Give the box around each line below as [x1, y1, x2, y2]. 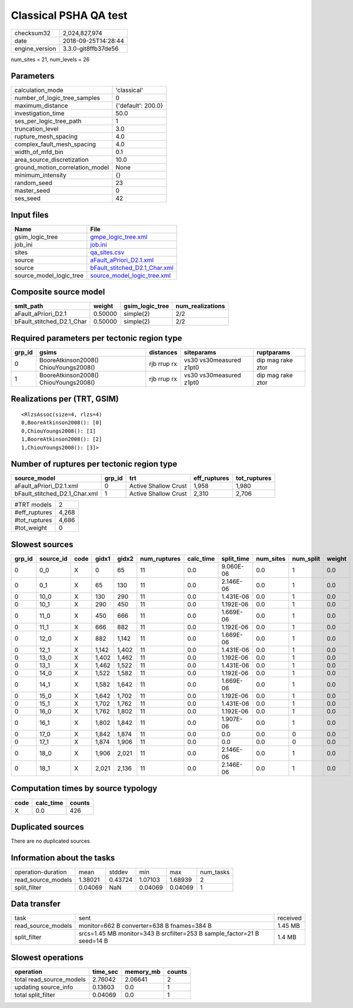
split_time [221, 555, 250, 563]
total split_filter [14, 990, 55, 999]
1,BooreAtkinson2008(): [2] [21, 436, 102, 443]
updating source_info [14, 983, 74, 991]
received [277, 914, 302, 922]
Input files [11, 209, 49, 220]
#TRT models [14, 501, 52, 509]
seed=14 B [78, 937, 108, 945]
